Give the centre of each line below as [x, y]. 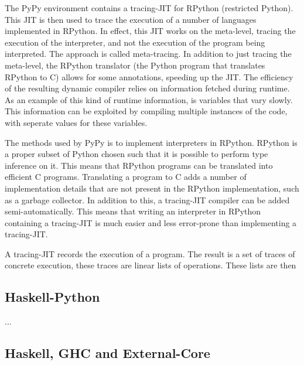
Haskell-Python [52, 297]
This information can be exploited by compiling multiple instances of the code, [146, 111]
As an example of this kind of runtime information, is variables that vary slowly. [149, 99]
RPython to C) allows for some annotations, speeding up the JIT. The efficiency [149, 76]
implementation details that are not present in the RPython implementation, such [152, 188]
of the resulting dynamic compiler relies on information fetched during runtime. [147, 88]
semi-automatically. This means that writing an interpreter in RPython [133, 211]
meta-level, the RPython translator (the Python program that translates [135, 65]
